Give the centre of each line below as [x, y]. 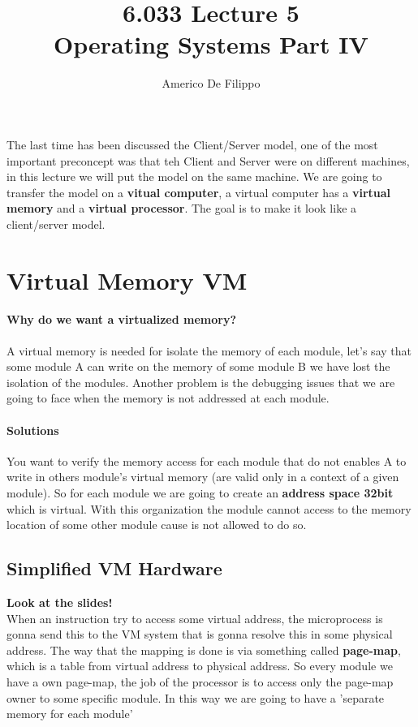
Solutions [33, 430]
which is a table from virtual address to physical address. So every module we [200, 666]
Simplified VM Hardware [114, 568]
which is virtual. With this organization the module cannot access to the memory [209, 508]
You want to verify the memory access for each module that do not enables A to [207, 460]
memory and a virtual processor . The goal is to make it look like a [182, 208]
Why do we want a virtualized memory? [121, 319]
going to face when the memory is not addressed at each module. [168, 398]
